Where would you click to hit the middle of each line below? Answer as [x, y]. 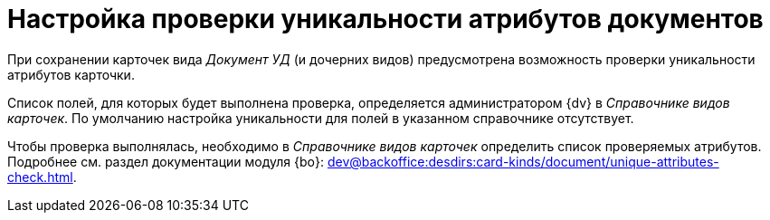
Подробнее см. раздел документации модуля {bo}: [166, 161]
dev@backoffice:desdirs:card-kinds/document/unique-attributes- [523, 161]
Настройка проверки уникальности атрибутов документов [385, 19]
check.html [40, 177]
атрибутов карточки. [71, 74]
